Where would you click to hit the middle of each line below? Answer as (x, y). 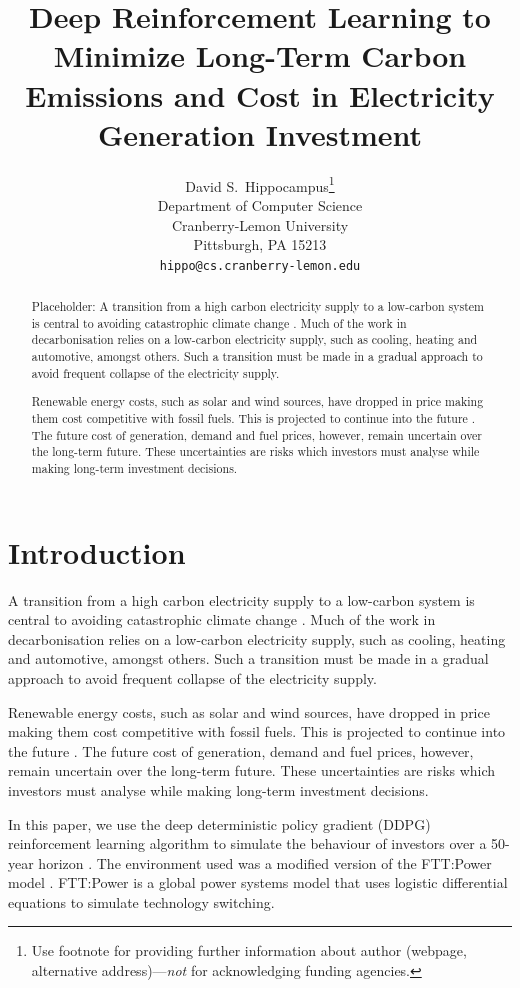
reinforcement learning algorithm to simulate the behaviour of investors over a (247, 843)
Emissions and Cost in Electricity (260, 94)
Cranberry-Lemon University (260, 224)
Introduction (97, 551)
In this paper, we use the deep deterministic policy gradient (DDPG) (219, 823)
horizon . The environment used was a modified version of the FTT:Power (265, 862)
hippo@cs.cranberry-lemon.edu (260, 265)
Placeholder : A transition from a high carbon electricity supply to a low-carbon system (257, 306)
